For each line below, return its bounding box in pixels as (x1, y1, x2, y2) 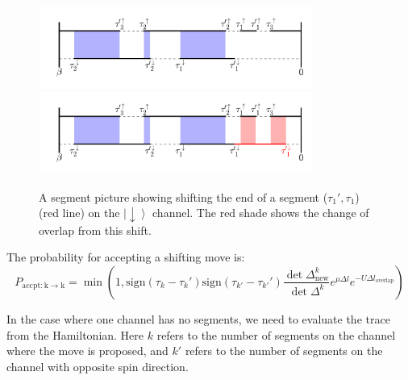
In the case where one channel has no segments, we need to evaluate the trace (6, 310, 390, 327)
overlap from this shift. (39, 221, 152, 238)
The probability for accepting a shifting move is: (6, 248, 245, 265)
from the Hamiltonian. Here (6, 326, 144, 343)
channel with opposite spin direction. (6, 357, 189, 374)
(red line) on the (39, 204, 120, 221)
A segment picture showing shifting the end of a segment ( (39, 188, 328, 205)
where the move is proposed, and (6, 342, 169, 359)
